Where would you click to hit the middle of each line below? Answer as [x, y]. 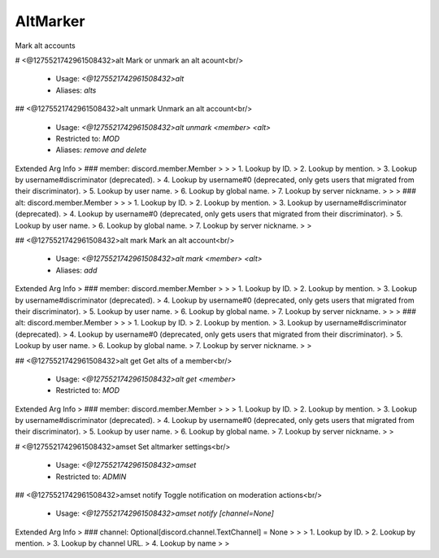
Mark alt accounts [46, 46]
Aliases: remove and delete [101, 150]
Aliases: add [76, 270]
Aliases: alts [76, 90]
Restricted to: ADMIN [91, 477]
